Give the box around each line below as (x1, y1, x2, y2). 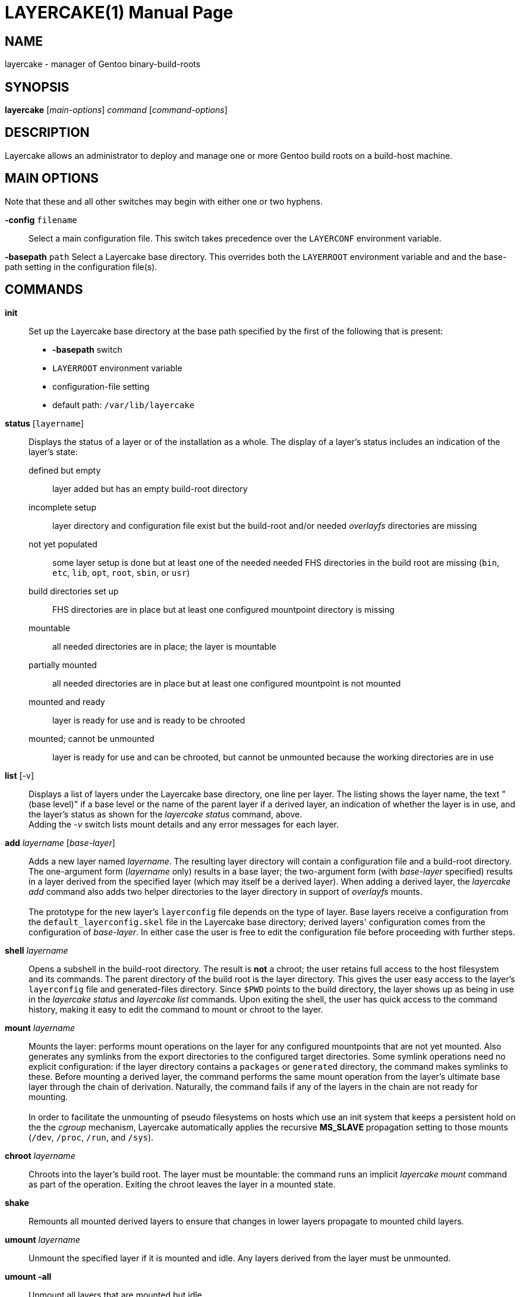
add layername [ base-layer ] (5, 837, 115, 848)
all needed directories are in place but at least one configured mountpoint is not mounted (52, 678, 401, 688)
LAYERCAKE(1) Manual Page (5, 2, 234, 23)
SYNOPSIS (5, 79, 70, 95)
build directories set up (29, 585, 119, 596)
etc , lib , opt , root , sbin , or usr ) (52, 567, 190, 578)
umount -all (5, 1271, 52, 1282)
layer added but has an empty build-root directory (52, 483, 248, 494)
